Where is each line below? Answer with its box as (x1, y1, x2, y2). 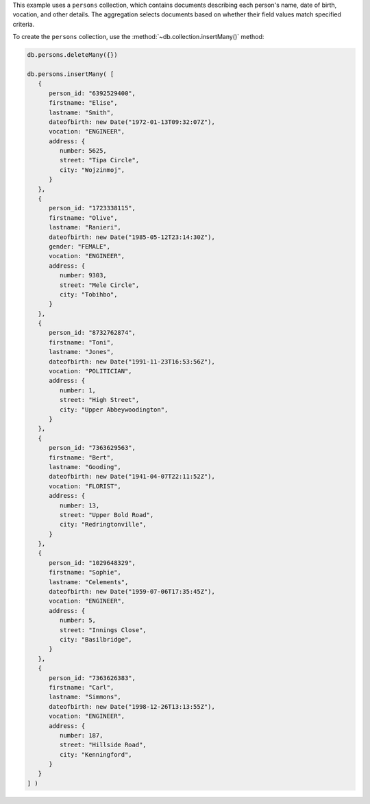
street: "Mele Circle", (59, 281, 140, 289)
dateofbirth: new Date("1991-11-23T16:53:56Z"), (49, 357, 215, 366)
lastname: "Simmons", (49, 693, 121, 701)
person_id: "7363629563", (49, 444, 136, 452)
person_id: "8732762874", (49, 329, 136, 337)
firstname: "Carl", (49, 683, 114, 691)
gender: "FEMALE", (49, 242, 111, 250)
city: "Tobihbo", (59, 290, 118, 298)
